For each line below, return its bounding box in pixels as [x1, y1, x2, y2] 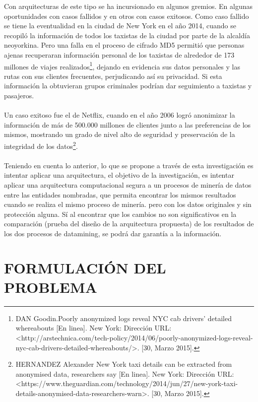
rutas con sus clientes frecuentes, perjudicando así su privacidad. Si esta [4, 70, 222, 81]
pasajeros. [4, 90, 34, 100]
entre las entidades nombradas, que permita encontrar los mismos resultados [4, 189, 236, 200]
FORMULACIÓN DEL [4, 257, 166, 277]
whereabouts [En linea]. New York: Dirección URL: [15, 323, 172, 333]
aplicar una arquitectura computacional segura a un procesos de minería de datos [4, 180, 252, 190]
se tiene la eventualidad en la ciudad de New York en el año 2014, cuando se [4, 20, 236, 31]
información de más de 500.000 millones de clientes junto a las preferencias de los [4, 119, 251, 130]
